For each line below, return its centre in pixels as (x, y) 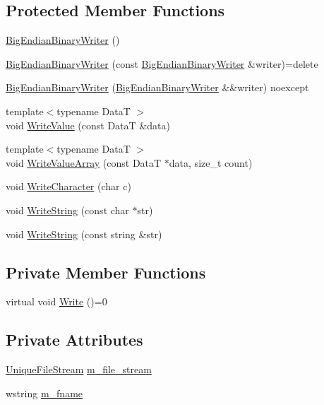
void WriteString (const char (67, 210)
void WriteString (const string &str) (84, 234)
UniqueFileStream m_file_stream (79, 369)
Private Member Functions (106, 272)
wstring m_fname (44, 393)
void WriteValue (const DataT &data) (88, 125)
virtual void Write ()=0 (56, 301)
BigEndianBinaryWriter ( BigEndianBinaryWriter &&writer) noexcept (157, 87)
